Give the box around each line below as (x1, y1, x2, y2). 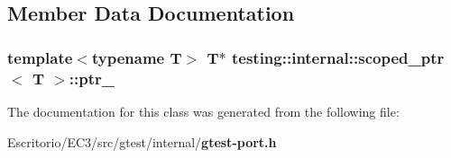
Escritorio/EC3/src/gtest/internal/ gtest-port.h (7, 132, 277, 151)
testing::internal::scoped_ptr (231, 46, 445, 68)
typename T (91, 46, 182, 68)
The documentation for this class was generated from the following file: (7, 101, 400, 120)
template (7, 46, 73, 68)
